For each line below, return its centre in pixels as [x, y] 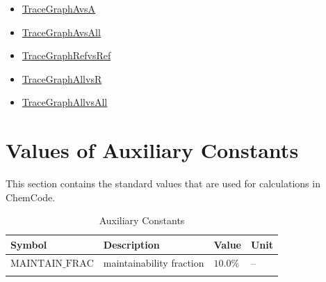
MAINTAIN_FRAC [52, 264]
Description [131, 244]
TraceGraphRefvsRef [66, 55]
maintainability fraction [154, 262]
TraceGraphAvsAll [61, 32]
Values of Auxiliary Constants [152, 150]
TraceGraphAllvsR [62, 78]
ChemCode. [31, 197]
